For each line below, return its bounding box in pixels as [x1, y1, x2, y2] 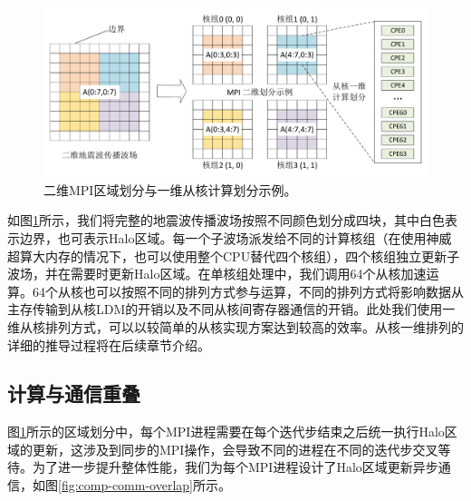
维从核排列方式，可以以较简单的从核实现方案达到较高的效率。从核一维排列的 [7, 317, 464, 336]
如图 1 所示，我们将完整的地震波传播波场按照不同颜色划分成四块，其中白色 [7, 211, 445, 230]
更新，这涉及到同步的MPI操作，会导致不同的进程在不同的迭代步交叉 [32, 439, 438, 458]
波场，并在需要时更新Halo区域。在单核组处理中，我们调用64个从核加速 [7, 264, 427, 283]
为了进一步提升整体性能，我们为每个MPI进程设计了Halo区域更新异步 [32, 457, 438, 476]
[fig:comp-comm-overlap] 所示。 [58, 476, 231, 495]
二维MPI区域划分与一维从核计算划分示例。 [43, 180, 297, 199]
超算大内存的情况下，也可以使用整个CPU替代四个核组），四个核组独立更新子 [7, 246, 460, 265]
